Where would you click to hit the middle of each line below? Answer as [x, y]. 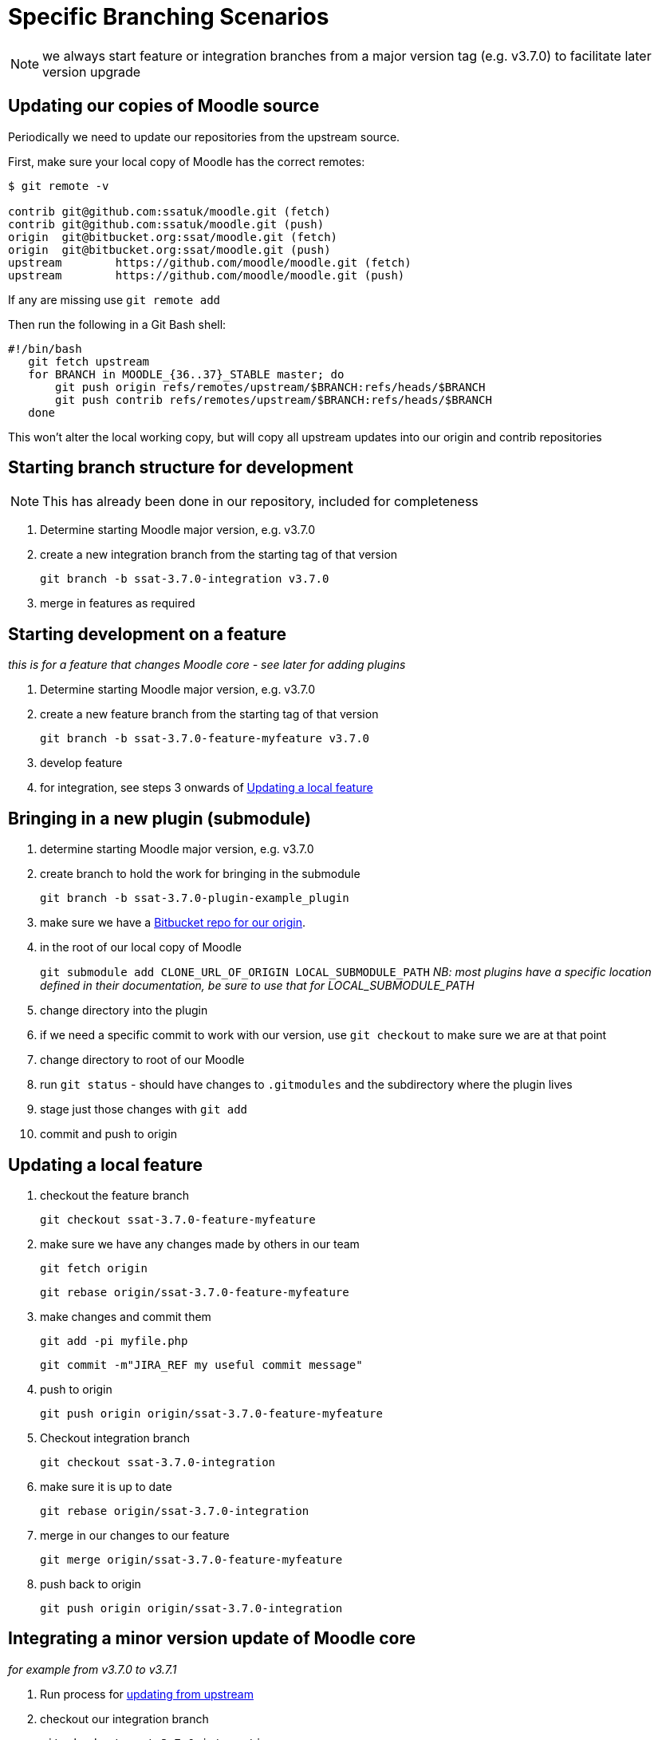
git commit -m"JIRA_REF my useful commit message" [201, 1364]
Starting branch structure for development [181, 468]
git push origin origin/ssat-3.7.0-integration [191, 1608]
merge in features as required [118, 603]
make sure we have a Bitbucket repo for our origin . [173, 923]
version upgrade [92, 71]
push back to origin [91, 1584]
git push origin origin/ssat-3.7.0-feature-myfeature [211, 1413]
